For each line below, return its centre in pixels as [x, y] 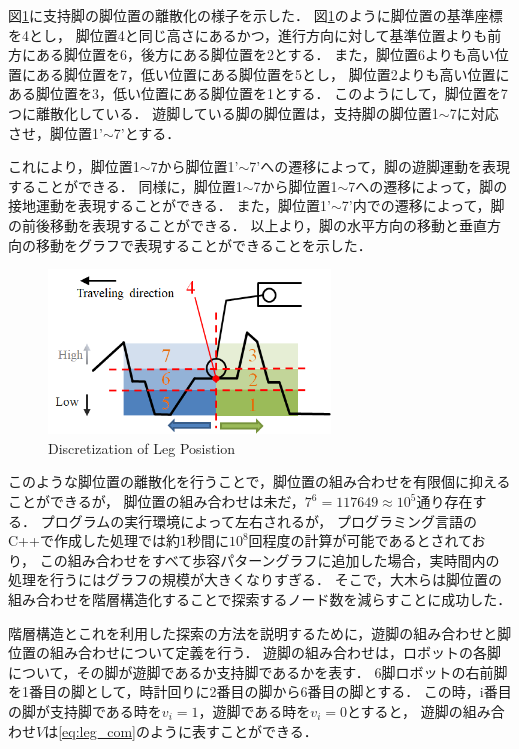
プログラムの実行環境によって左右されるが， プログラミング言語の [258, 520]
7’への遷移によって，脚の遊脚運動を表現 [380, 166]
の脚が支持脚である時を [85, 710]
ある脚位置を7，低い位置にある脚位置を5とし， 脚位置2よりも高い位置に [272, 73]
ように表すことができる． [233, 730]
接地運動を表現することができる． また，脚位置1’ [169, 205]
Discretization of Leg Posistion [142, 447]
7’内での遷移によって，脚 [423, 205]
